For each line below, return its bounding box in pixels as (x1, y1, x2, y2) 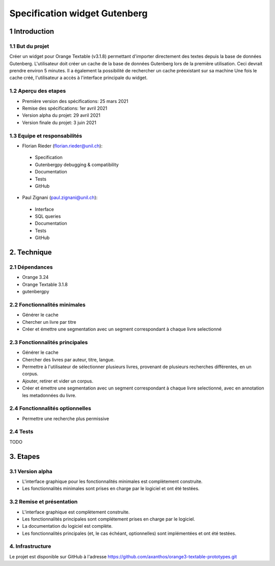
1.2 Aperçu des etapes (9, 87, 66, 94)
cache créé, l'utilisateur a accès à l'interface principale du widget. (9, 74, 148, 81)
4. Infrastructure (9, 543, 51, 550)
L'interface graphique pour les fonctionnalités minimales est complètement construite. (22, 478, 203, 484)
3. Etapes (9, 452, 40, 461)
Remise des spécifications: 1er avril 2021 (22, 105, 107, 112)
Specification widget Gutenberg (9, 8, 148, 19)
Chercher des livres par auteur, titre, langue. (22, 356, 115, 363)
